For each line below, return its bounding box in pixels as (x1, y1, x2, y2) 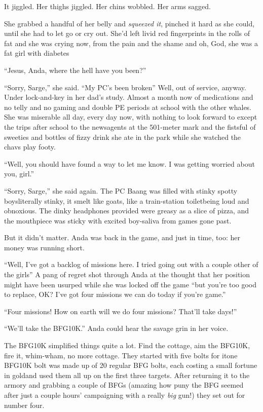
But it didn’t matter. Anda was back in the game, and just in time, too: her (4, 232, 240, 243)
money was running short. (4, 242, 85, 252)
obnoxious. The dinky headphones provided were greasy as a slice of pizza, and (4, 205, 249, 216)
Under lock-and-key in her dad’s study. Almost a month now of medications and (4, 92, 253, 102)
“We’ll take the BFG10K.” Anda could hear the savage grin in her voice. (4, 323, 229, 333)
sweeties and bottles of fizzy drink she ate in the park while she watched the (4, 131, 241, 142)
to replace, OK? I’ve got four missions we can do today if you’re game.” (4, 289, 226, 299)
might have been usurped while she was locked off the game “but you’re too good (4, 279, 257, 289)
